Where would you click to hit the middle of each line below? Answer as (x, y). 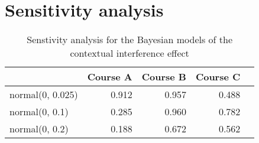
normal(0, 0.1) (39, 112)
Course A (110, 77)
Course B (164, 77)
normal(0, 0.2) (39, 129)
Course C (218, 77)
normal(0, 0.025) (44, 95)
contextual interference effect (129, 53)
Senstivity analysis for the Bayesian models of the (130, 40)
